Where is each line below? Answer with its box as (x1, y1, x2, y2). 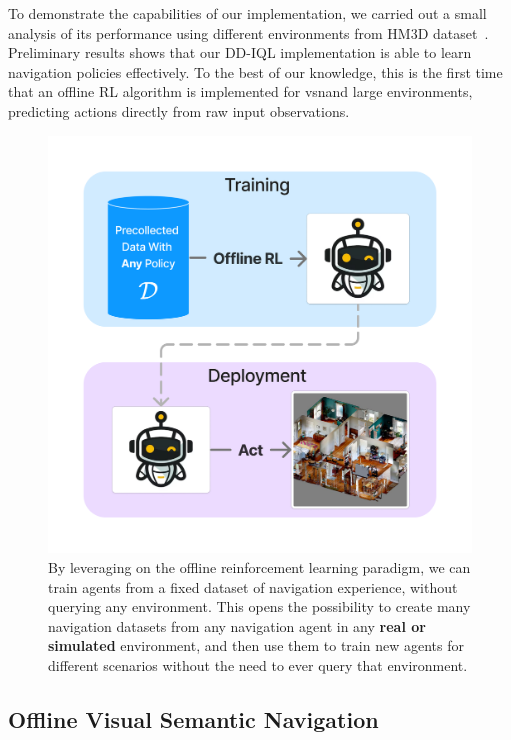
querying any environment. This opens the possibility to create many (48, 596, 471, 617)
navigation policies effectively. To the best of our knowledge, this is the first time (8, 61, 503, 82)
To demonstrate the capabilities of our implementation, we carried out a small (8, 3, 487, 23)
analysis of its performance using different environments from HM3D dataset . (8, 22, 489, 43)
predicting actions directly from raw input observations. (8, 100, 350, 121)
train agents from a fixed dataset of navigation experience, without (48, 576, 458, 597)
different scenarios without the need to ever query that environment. (48, 654, 468, 675)
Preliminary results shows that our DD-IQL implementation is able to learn (8, 42, 472, 63)
